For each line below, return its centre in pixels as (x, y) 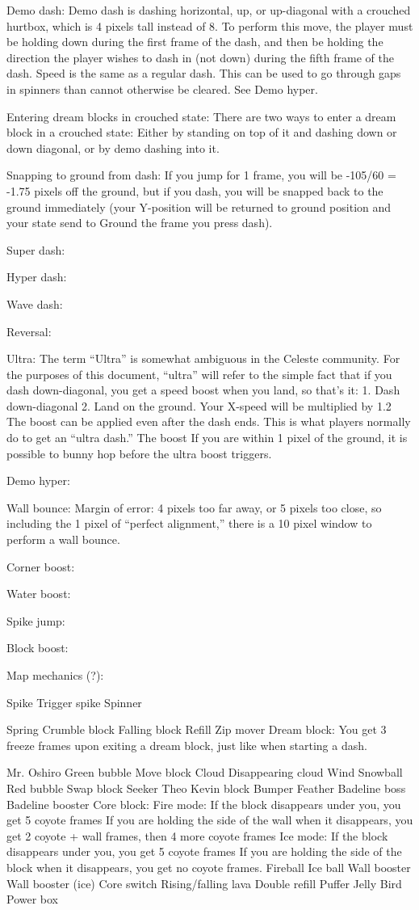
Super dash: (36, 249)
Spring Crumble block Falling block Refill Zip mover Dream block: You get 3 (197, 729)
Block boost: (38, 648)
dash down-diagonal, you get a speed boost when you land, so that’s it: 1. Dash (203, 390)
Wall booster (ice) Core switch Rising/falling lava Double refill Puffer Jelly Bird (204, 883)
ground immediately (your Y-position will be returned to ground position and (199, 206)
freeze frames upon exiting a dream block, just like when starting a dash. (187, 745)
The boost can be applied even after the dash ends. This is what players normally (209, 421)
